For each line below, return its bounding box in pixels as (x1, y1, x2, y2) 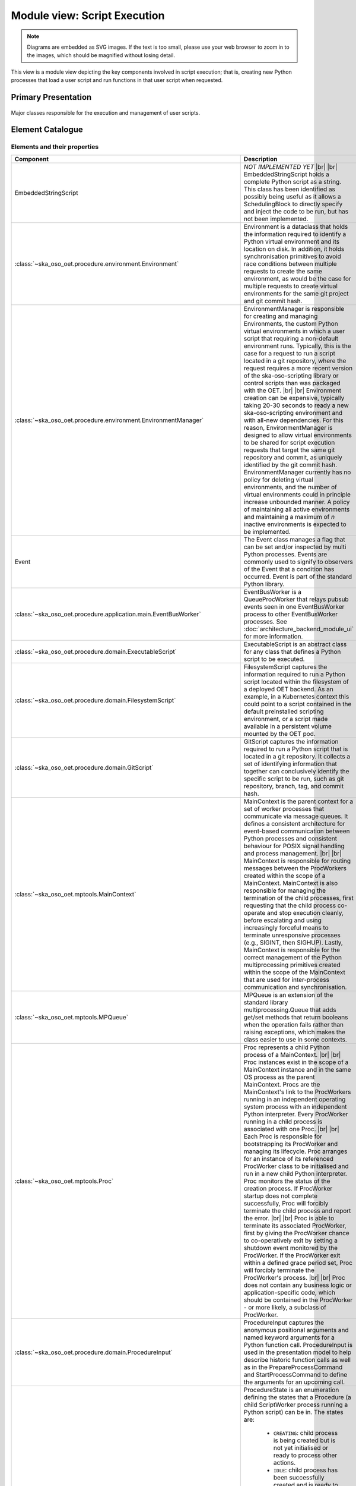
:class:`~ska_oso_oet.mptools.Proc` (14, 1177, 114, 1185)
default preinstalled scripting (243, 707, 324, 716)
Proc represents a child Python (243, 1043, 330, 1051)
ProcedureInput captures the (243, 1318, 325, 1327)
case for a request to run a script (243, 349, 335, 357)
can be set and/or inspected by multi (243, 543, 347, 551)
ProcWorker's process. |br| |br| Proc (243, 1273, 345, 1282)
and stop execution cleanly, (267, 908, 344, 917)
